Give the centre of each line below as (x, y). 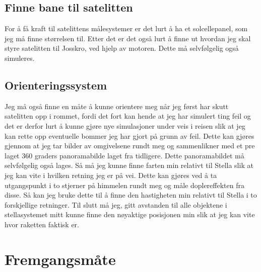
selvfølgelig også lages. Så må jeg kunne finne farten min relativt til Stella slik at (129, 165)
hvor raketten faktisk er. (42, 224)
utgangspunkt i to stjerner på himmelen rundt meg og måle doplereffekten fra (124, 185)
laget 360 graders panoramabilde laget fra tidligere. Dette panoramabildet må (124, 155)
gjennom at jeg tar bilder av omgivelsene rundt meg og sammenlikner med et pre (130, 146)
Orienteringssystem (56, 85)
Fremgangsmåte (60, 259)
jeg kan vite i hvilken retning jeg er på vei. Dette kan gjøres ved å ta (111, 175)
